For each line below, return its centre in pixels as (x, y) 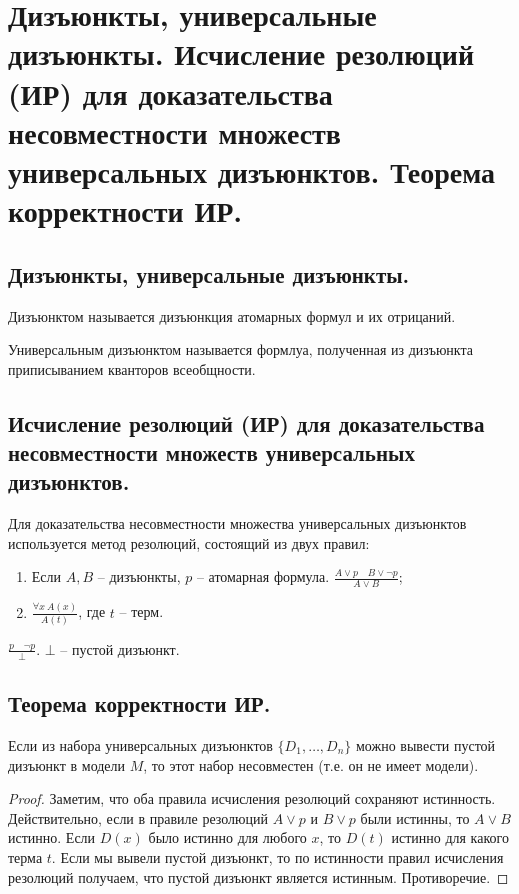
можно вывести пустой (426, 745)
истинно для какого (450, 837)
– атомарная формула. (263, 576)
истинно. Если (52, 837)
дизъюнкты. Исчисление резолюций (241, 53)
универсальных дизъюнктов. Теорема (252, 170)
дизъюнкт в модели (67, 764)
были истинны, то (415, 817)
